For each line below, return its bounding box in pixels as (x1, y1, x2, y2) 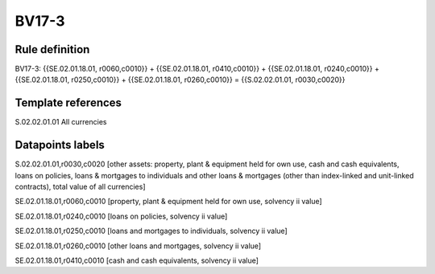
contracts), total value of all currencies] (14, 182, 146, 192)
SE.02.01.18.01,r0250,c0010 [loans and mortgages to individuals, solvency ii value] (14, 226, 288, 236)
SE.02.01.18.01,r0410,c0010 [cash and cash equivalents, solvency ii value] (14, 256, 259, 265)
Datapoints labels (14, 138, 105, 152)
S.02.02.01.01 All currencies (14, 117, 107, 127)
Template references (14, 96, 122, 110)
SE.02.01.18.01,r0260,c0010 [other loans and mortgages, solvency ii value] (14, 241, 262, 251)
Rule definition (14, 43, 90, 56)
